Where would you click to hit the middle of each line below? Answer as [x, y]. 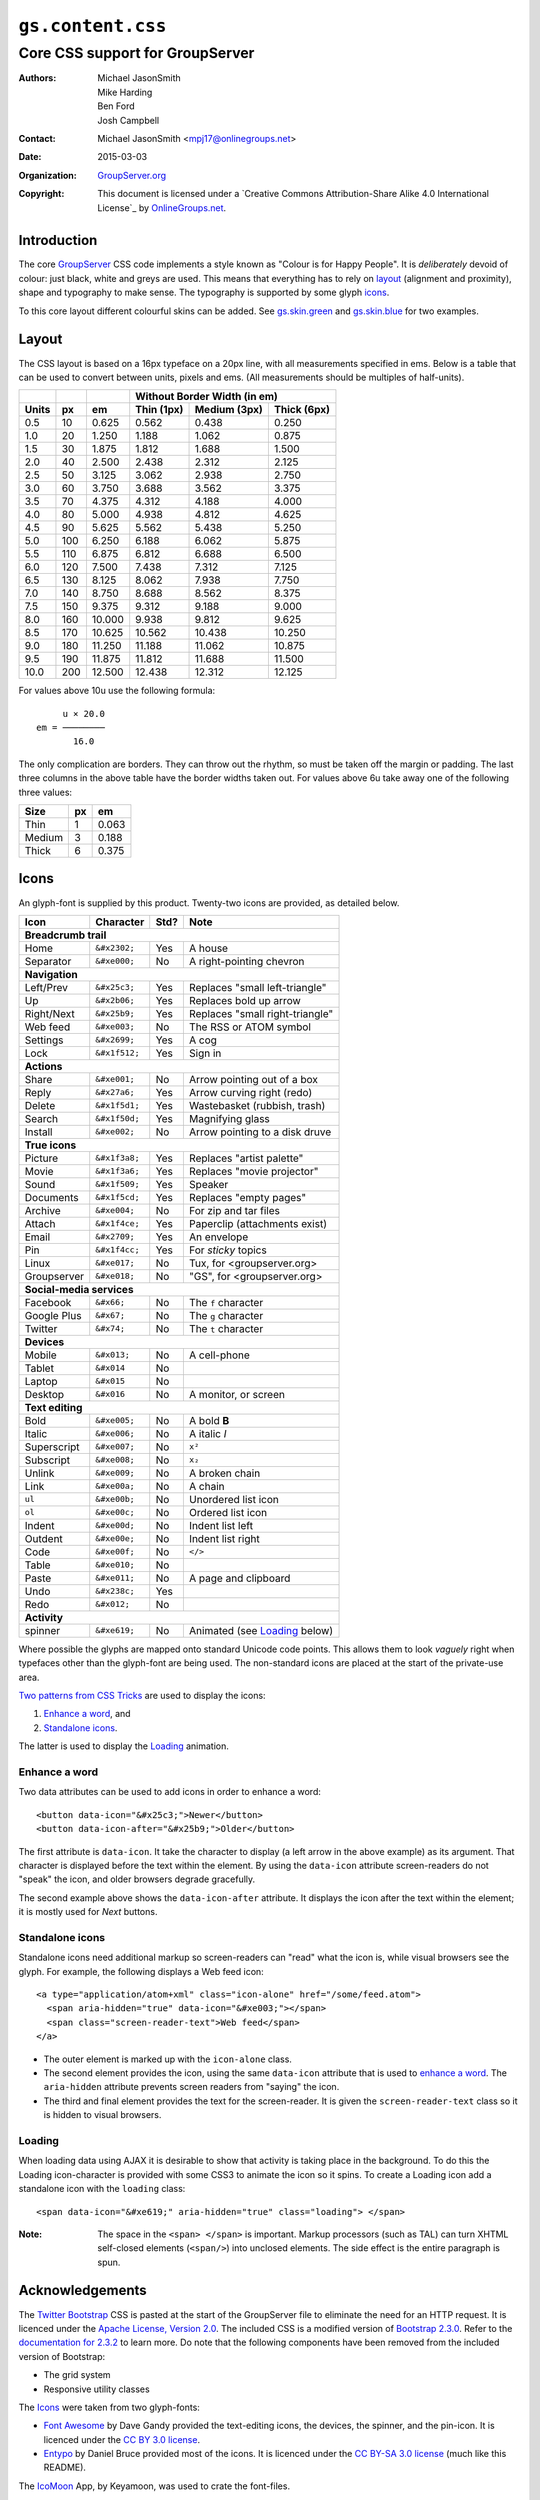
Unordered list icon [234, 1499]
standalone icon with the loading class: [102, 2189]
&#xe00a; [115, 1486]
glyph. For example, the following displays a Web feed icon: [141, 1971]
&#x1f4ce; [117, 1223]
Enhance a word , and [87, 1714]
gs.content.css [92, 26]
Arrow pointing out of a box [253, 1079]
